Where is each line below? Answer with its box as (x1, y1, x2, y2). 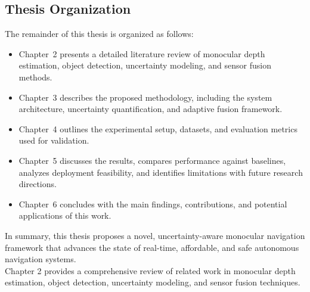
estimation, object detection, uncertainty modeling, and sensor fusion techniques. (5, 276, 300, 288)
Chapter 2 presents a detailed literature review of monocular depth (18, 47, 265, 60)
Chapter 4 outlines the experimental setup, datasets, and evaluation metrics (18, 122, 297, 135)
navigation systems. (5, 253, 76, 265)
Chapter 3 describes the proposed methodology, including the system (18, 91, 272, 103)
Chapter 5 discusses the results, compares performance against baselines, (18, 154, 286, 166)
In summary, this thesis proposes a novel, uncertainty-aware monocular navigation (5, 229, 305, 241)
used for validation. (18, 134, 89, 147)
